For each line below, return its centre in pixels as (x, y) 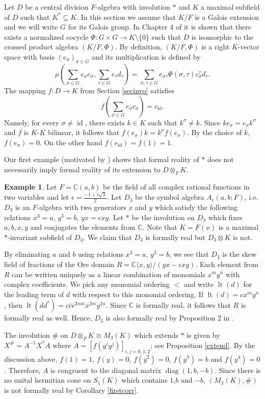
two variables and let (37, 197)
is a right (216, 47)
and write (199, 284)
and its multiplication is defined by (146, 56)
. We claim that (108, 237)
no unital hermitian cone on (48, 380)
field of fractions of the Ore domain (59, 264)
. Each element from (227, 264)
